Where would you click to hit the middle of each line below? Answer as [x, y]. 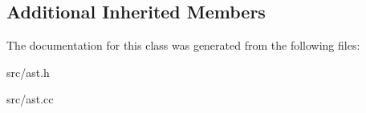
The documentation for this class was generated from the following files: [183, 45]
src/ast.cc [30, 99]
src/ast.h [28, 72]
